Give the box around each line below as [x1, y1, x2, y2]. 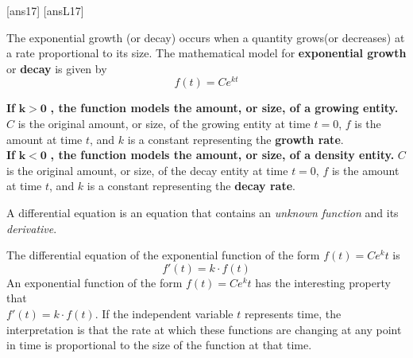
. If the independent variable [95, 305, 234, 321]
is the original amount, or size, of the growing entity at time [17, 115, 311, 132]
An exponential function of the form [6, 274, 183, 290]
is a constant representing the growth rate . [127, 130, 344, 147]
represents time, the [244, 305, 342, 321]
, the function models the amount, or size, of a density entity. [50, 146, 395, 163]
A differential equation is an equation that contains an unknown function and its [6, 204, 399, 221]
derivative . [6, 220, 57, 236]
